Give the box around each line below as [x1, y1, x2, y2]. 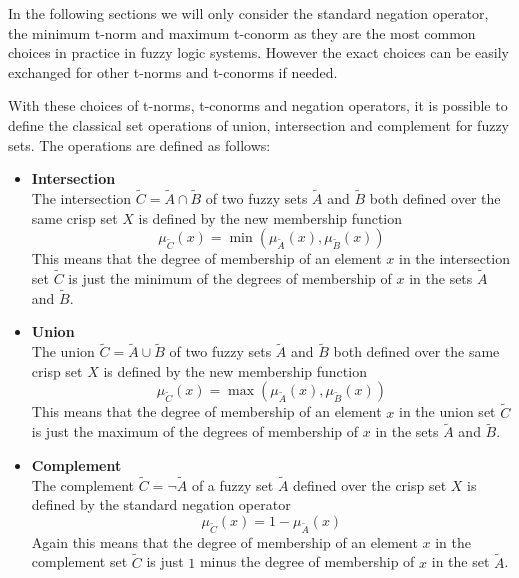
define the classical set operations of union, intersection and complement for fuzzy [8, 114, 509, 135]
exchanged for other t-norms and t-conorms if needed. [8, 61, 338, 82]
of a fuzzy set [191, 474, 274, 495]
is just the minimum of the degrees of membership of [68, 267, 392, 288]
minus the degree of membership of [199, 551, 415, 572]
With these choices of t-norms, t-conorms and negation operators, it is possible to [8, 95, 508, 116]
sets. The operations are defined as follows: [8, 134, 271, 155]
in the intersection [399, 248, 510, 269]
